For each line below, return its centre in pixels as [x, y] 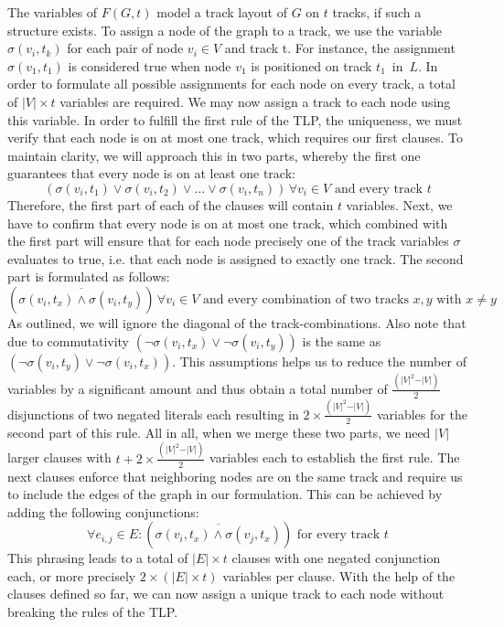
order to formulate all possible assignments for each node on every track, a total [231, 84]
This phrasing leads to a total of [98, 558]
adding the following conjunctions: [103, 511]
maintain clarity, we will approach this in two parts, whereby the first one [214, 155]
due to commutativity [68, 340]
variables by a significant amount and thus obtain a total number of [198, 388]
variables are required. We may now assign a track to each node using [255, 101]
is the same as [342, 340]
